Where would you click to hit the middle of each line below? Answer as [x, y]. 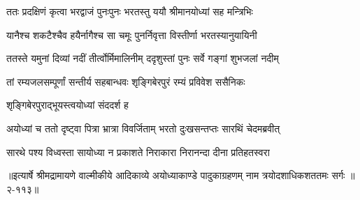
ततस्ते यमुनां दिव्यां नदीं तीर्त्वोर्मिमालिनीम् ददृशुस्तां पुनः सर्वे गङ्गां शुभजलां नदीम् [143, 58]
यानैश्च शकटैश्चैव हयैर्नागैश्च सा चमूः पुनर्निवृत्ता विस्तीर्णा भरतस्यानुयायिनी [132, 34]
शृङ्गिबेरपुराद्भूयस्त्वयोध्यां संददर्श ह [67, 105]
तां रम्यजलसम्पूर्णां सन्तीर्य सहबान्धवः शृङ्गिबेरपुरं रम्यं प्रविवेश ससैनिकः [126, 81]
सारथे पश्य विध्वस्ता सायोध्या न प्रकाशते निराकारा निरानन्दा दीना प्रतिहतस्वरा [138, 152]
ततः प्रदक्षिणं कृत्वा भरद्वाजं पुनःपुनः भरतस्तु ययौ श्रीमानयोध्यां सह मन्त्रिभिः [130, 11]
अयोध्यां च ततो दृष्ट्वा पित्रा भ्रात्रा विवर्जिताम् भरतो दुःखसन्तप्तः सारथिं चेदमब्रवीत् [143, 128]
